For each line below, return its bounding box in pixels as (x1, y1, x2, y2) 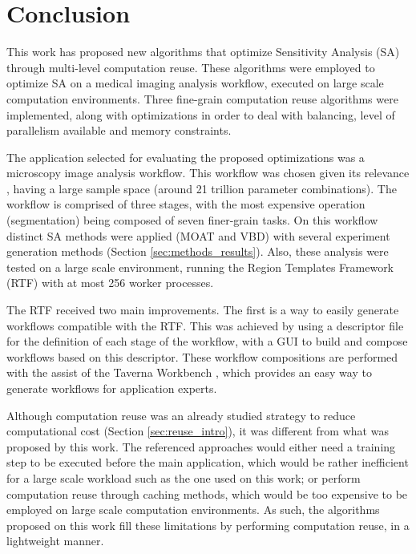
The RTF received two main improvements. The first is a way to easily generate (6, 301, 399, 318)
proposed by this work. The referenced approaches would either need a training (6, 438, 396, 455)
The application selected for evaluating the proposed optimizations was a (6, 148, 365, 165)
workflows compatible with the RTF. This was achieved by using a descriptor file (6, 317, 404, 334)
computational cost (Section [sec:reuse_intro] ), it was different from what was (6, 423, 389, 439)
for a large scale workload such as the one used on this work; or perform (6, 469, 361, 486)
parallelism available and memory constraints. (6, 122, 232, 139)
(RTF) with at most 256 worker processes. (6, 274, 214, 291)
